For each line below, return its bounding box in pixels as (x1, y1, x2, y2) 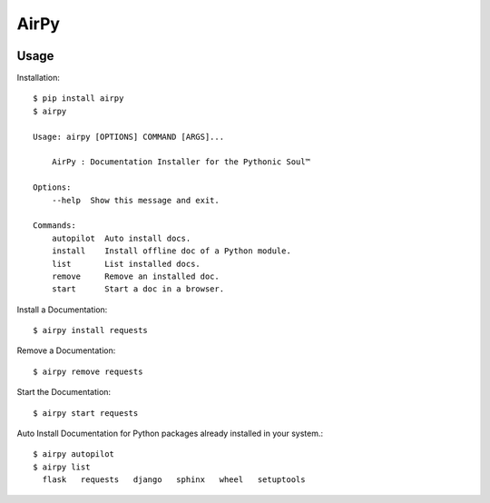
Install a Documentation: (16, 304, 108, 315)
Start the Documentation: (16, 387, 112, 398)
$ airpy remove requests (33, 366, 143, 377)
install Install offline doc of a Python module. (51, 246, 292, 256)
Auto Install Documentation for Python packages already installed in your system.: (16, 428, 324, 439)
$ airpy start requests (33, 408, 139, 418)
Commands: (33, 221, 76, 231)
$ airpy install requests (33, 325, 149, 336)
